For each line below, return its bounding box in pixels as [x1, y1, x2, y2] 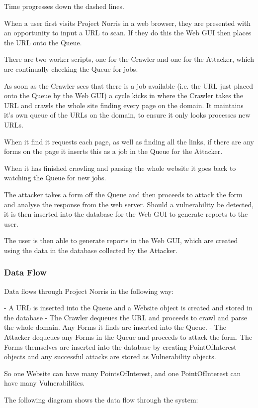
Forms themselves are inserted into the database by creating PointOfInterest [4, 341, 237, 352]
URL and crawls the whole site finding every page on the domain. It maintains [4, 100, 244, 110]
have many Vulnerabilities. [4, 378, 85, 388]
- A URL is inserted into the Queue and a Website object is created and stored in [4, 302, 253, 313]
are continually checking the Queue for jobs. [4, 63, 138, 74]
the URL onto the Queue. [4, 37, 82, 47]
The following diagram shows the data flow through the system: [4, 395, 198, 405]
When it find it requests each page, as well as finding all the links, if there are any [4, 136, 254, 146]
